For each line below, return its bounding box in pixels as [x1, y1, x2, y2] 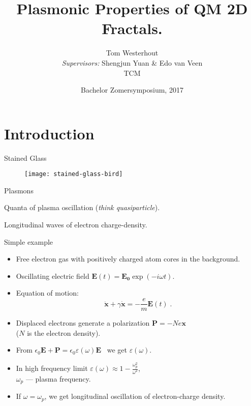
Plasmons [4, 185, 34, 195]
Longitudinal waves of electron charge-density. [4, 219, 147, 230]
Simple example [4, 236, 53, 247]
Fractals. [102, 18, 163, 39]
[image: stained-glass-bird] [24, 170, 123, 178]
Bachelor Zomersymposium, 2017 [81, 84, 183, 95]
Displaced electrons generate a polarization [16, 317, 150, 328]
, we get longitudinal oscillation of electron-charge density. [44, 391, 226, 401]
